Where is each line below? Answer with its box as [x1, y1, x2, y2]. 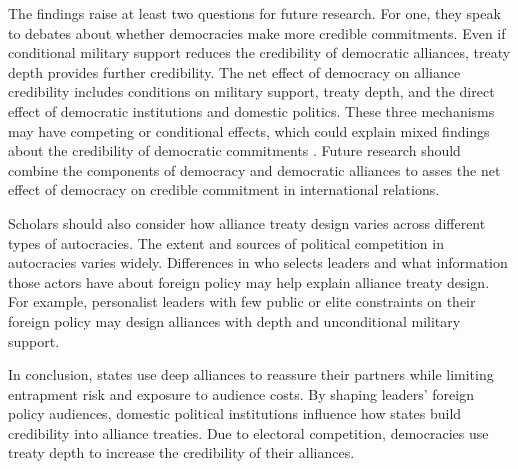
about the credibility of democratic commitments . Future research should [8, 140, 461, 161]
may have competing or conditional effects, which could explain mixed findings [8, 120, 490, 141]
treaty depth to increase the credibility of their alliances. [8, 442, 355, 463]
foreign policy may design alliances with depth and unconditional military [8, 310, 461, 331]
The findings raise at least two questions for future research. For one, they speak [8, 3, 501, 23]
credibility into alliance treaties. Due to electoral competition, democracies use [8, 422, 489, 443]
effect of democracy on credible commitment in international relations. [8, 179, 440, 200]
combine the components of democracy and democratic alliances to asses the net [8, 159, 501, 180]
